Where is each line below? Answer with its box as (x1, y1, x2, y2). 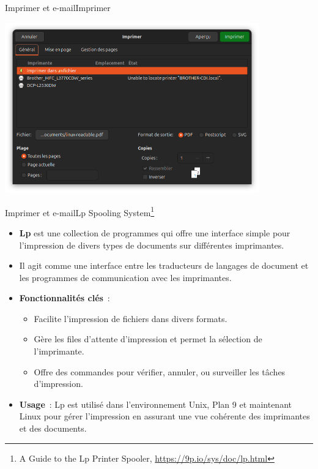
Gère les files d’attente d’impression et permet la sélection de (34, 332, 262, 345)
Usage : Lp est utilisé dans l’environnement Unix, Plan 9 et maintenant (19, 397, 292, 410)
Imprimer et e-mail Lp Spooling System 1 (5, 204, 155, 219)
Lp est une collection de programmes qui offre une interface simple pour (19, 226, 290, 239)
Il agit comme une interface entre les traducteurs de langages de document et (19, 259, 309, 272)
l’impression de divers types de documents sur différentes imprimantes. (19, 238, 284, 251)
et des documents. (19, 422, 87, 435)
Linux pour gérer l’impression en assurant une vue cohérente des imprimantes (19, 410, 310, 422)
